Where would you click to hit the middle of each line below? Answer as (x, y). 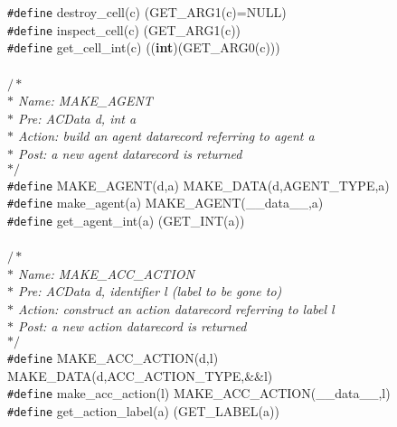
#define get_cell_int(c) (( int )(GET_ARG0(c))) (144, 47)
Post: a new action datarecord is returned (132, 326)
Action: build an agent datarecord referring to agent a (166, 136)
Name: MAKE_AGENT (85, 101)
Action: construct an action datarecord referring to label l (176, 308)
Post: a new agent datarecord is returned (130, 153)
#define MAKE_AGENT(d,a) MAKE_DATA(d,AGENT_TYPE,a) (198, 185)
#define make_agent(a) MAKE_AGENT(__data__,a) (165, 203)
